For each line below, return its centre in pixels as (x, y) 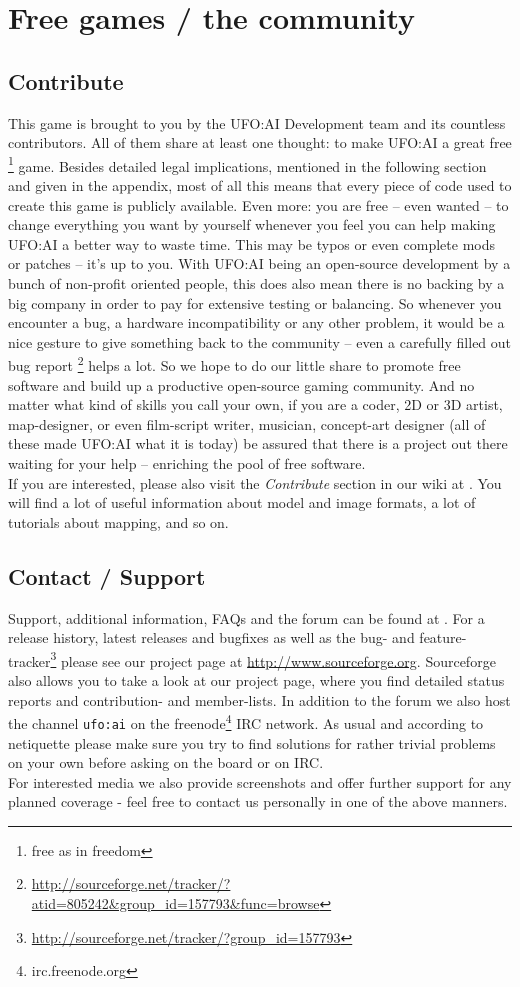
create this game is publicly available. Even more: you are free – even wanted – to (258, 204)
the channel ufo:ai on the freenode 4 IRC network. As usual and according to (246, 721)
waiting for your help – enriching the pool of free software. (187, 462)
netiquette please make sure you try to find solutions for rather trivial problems (252, 742)
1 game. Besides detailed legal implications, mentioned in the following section (247, 164)
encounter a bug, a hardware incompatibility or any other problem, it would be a (256, 322)
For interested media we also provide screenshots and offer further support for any (260, 781)
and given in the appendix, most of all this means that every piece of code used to (260, 185)
